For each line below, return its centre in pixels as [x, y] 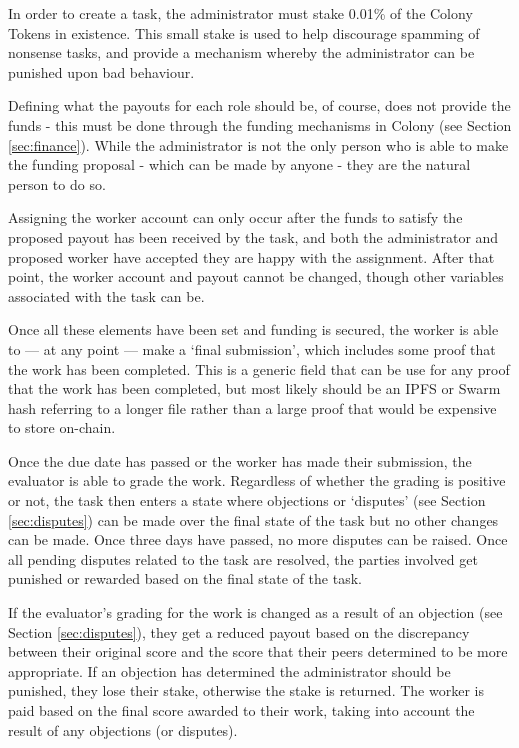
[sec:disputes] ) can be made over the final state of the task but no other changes [253, 519]
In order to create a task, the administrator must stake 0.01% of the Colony [240, 13]
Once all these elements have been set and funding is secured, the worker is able [253, 329]
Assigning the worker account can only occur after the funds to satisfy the [235, 217]
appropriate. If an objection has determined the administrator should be [229, 670]
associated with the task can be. [106, 295]
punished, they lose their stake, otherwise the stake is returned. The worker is [246, 690]
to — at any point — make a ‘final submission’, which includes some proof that [252, 348]
